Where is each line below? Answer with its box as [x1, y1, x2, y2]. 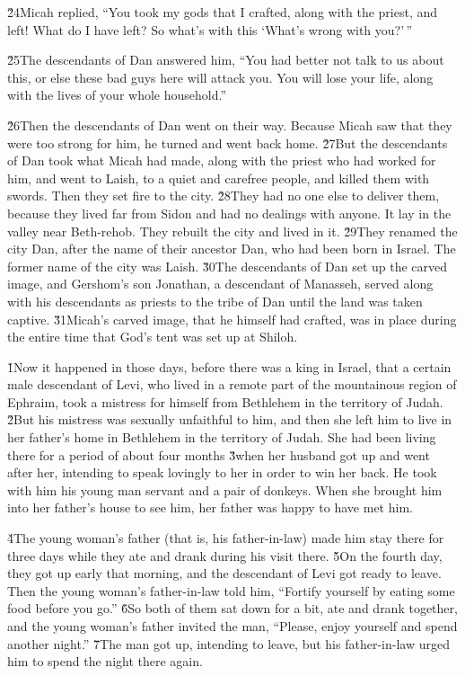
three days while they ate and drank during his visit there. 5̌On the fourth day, [7, 546, 443, 565]
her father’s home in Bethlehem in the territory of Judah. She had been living [7, 428, 436, 447]
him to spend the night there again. [7, 652, 203, 671]
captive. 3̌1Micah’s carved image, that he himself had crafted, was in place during [7, 309, 457, 328]
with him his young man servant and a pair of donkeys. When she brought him [7, 480, 443, 499]
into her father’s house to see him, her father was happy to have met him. [7, 498, 413, 517]
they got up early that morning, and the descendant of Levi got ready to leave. [7, 564, 442, 583]
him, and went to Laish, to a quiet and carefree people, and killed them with [7, 168, 430, 187]
